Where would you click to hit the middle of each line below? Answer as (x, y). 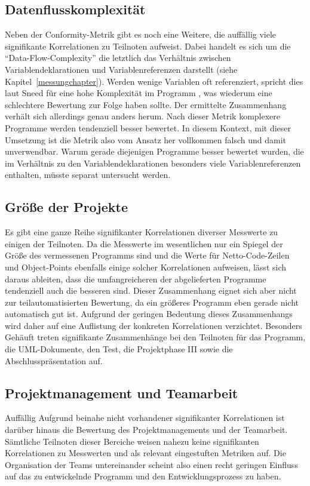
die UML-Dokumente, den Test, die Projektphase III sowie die (119, 349)
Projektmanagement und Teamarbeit (122, 393)
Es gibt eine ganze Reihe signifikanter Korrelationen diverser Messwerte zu (142, 232)
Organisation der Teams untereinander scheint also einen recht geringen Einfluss (151, 464)
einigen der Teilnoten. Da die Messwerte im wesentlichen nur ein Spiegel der (144, 243)
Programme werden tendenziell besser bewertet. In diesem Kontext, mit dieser (148, 127)
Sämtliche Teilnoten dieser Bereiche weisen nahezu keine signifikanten (132, 441)
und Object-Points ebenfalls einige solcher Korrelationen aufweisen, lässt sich (146, 267)
